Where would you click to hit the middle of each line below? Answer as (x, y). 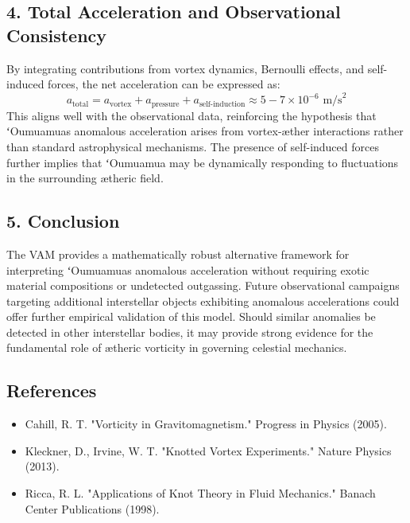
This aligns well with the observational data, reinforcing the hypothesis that (191, 115)
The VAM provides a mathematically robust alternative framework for (178, 254)
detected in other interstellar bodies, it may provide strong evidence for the (190, 332)
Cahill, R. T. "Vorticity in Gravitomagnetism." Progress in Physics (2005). (206, 424)
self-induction (222, 104)
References (52, 390)
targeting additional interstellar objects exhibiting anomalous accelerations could (203, 301)
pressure (165, 104)
